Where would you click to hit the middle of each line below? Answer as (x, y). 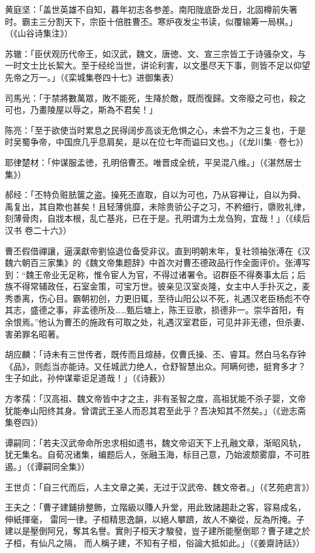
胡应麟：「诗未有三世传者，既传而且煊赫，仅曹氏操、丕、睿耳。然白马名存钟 (155, 354)
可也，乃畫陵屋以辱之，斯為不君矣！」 (81, 110)
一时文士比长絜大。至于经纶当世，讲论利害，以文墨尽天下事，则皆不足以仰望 (157, 65)
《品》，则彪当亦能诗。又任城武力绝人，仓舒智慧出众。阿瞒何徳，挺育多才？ (155, 366)
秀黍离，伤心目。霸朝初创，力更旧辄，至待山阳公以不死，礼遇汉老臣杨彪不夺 (157, 298)
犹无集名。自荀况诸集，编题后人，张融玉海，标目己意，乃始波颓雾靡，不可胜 (157, 454)
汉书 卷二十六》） (38, 230)
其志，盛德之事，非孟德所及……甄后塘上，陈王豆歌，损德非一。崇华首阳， (151, 310)
